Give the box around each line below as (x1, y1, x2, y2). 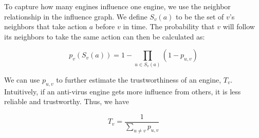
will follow (223, 21, 255, 32)
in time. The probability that (123, 21, 215, 32)
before (95, 21, 115, 32)
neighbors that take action (4, 21, 87, 32)
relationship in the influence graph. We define (4, 11, 147, 22)
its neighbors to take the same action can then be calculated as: (4, 31, 205, 42)
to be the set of (175, 11, 224, 22)
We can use (4, 74, 40, 85)
